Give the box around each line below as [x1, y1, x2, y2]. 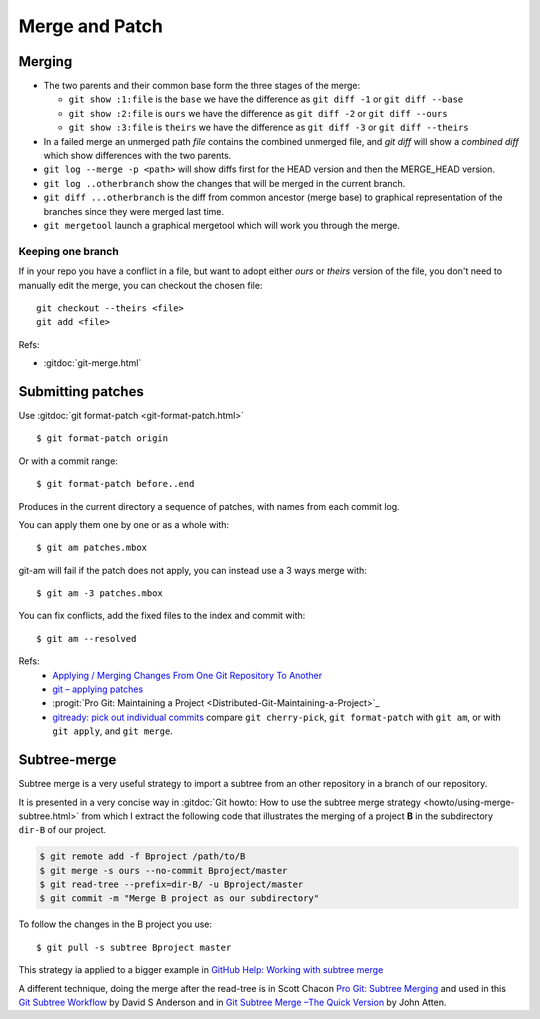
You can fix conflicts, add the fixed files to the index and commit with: [18, 610, 306, 622]
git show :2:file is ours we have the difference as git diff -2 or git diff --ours [68, 107, 449, 119]
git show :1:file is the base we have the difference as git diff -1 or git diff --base [68, 93, 464, 105]
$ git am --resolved [36, 633, 137, 644]
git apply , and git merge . [52, 725, 174, 737]
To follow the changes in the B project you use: [18, 918, 212, 930]
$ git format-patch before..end [36, 478, 195, 490]
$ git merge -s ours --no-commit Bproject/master [39, 865, 288, 876]
